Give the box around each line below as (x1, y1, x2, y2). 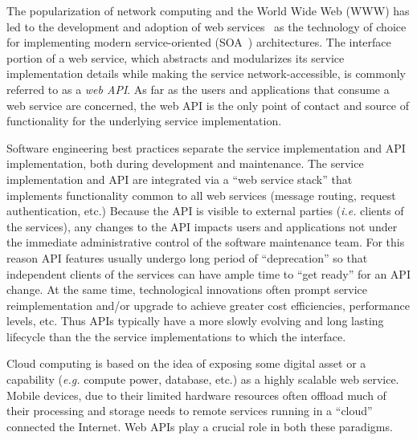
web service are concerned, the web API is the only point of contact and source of (6, 96, 410, 113)
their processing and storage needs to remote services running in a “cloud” (6, 402, 373, 419)
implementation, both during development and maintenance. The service (6, 155, 364, 172)
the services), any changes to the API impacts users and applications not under (6, 218, 398, 234)
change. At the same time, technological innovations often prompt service (6, 281, 368, 298)
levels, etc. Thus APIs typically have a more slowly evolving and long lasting (6, 312, 384, 329)
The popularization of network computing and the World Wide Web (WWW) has (6, 2, 410, 18)
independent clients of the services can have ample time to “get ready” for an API (6, 265, 411, 282)
